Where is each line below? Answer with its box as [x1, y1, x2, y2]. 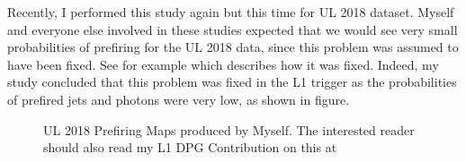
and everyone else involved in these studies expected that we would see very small [7, 20, 458, 38]
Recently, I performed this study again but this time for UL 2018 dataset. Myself [7, 3, 454, 21]
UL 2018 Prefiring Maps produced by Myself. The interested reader [43, 120, 415, 139]
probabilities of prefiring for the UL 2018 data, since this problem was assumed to [7, 38, 459, 56]
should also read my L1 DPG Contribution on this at [43, 138, 337, 157]
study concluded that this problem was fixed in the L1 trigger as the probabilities [7, 72, 457, 91]
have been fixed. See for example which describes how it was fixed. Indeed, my [7, 55, 439, 73]
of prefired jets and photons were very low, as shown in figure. [7, 90, 350, 108]
